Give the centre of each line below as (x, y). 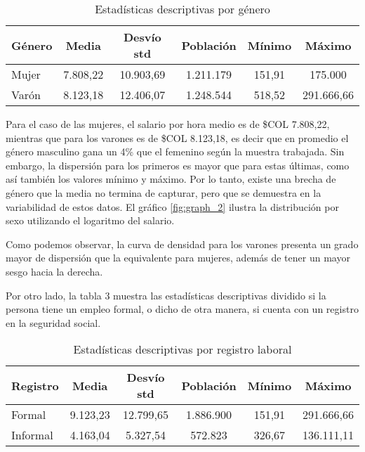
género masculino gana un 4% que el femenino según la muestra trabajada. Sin (175, 151)
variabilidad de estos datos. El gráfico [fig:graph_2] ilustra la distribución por (172, 206)
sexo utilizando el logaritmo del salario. (90, 220)
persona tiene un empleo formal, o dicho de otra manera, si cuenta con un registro (182, 309)
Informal (32, 435)
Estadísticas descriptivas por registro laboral (182, 349)
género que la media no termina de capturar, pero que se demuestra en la (164, 192)
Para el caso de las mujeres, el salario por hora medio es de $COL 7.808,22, (168, 124)
